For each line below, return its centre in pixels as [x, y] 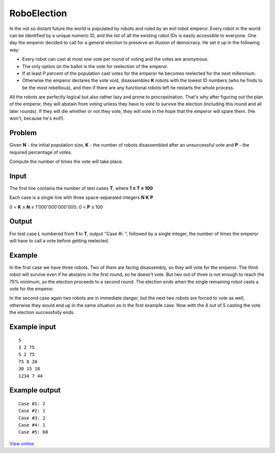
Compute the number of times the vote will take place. [66, 161]
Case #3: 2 [32, 418]
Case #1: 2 [32, 404]
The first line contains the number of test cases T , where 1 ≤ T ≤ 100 [81, 188]
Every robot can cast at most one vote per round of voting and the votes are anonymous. [115, 59]
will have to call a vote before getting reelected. [59, 240]
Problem [23, 133]
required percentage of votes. [41, 152]
